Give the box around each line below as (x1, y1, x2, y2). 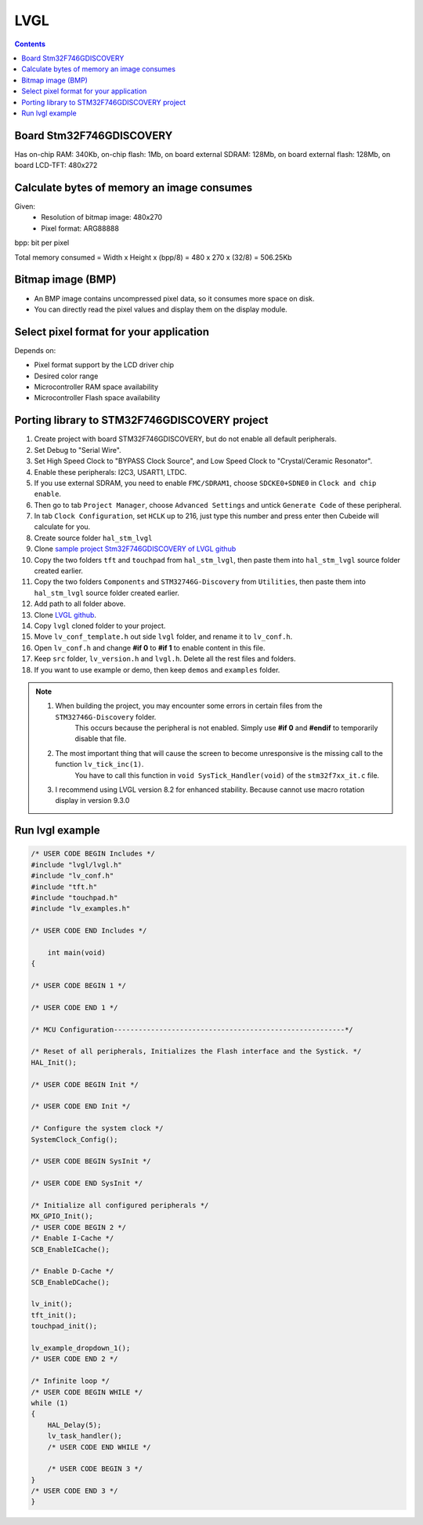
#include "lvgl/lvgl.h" (31, 860, 123, 869)
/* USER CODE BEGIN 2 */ (31, 1223, 127, 1231)
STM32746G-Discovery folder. (55, 712, 157, 721)
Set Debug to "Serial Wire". (34, 445, 121, 454)
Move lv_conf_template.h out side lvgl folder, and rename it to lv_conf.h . (34, 632, 293, 641)
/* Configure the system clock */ (31, 1124, 164, 1133)
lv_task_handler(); (47, 1432, 123, 1440)
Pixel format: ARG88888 (41, 224, 119, 233)
